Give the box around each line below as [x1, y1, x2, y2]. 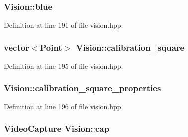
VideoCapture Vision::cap [4, 122, 109, 135]
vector [4, 41, 29, 53]
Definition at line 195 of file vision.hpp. [4, 61, 123, 71]
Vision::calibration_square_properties [4, 81, 161, 94]
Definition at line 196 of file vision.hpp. [4, 101, 123, 111]
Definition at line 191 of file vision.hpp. [4, 20, 123, 30]
